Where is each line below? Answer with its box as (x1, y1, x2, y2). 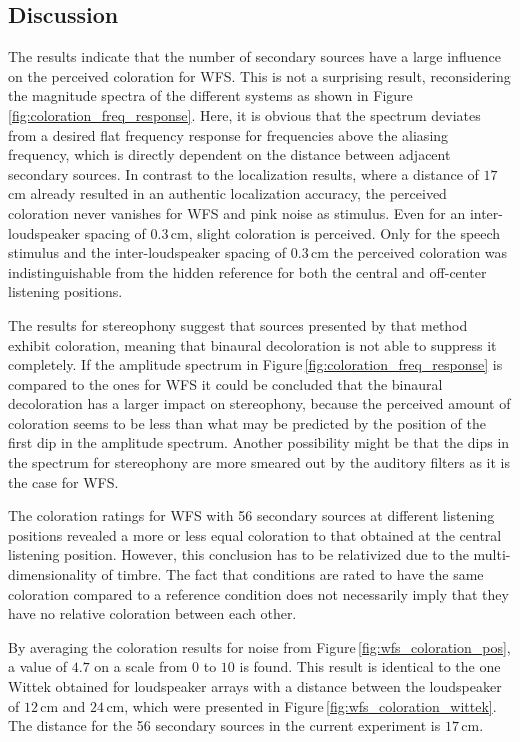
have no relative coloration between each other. (8, 603, 297, 624)
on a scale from (94, 656, 188, 677)
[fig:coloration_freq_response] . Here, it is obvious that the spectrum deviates (8, 104, 481, 125)
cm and (40, 695, 86, 716)
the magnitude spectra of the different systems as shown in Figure (8, 85, 413, 106)
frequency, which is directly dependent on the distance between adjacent (8, 144, 451, 165)
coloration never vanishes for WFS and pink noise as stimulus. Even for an (8, 202, 466, 223)
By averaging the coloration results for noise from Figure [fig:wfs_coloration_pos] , (8, 636, 511, 657)
